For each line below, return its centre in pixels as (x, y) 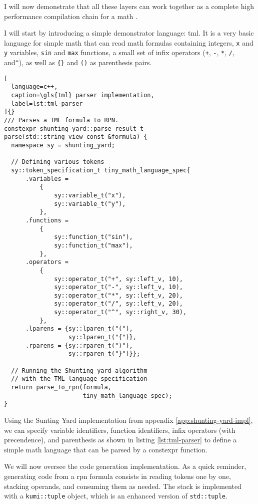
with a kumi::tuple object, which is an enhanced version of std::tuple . (116, 496)
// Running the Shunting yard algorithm (79, 370)
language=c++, (34, 87)
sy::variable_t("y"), (90, 204)
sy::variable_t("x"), (90, 195)
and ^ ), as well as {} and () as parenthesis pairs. (78, 62)
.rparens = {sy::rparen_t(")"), (79, 345)
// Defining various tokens (58, 162)
